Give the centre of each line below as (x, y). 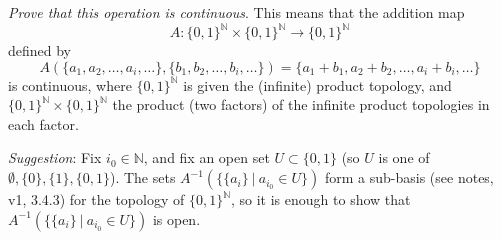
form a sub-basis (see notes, (409, 177)
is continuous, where (70, 84)
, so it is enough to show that (321, 199)
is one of (404, 157)
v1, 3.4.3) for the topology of (96, 199)
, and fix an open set (206, 157)
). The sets (142, 177)
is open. (176, 218)
